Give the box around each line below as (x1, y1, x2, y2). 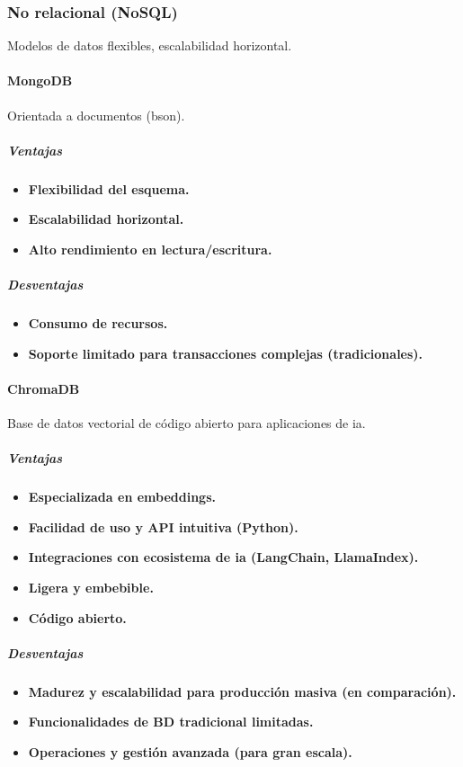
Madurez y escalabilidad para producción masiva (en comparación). (28, 682, 457, 700)
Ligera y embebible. (28, 578, 154, 597)
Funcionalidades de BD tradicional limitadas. (28, 712, 314, 731)
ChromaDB (7, 379, 80, 397)
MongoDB (7, 71, 73, 90)
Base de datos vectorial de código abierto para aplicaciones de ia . (7, 414, 366, 433)
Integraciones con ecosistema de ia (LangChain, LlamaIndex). (28, 548, 419, 566)
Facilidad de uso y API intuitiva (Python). (28, 517, 298, 536)
